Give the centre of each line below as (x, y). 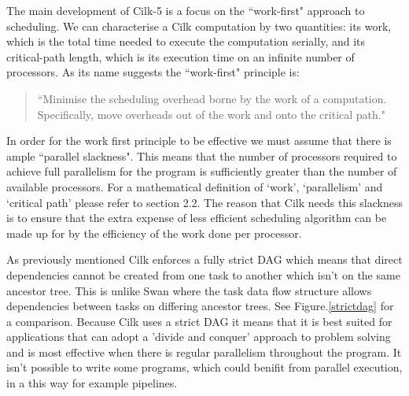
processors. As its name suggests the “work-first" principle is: (153, 72)
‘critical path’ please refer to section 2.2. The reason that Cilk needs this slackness (204, 202)
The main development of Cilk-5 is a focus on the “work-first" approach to (186, 10)
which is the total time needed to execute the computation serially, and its (186, 41)
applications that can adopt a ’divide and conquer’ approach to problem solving (199, 337)
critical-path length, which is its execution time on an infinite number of (181, 56)
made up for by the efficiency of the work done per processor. (154, 233)
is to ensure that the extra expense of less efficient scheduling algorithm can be (197, 218)
